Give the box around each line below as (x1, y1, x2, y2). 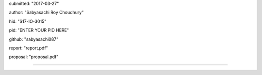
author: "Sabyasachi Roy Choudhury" (9, 10, 84, 15)
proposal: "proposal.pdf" (9, 54, 59, 60)
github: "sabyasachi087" (9, 36, 59, 42)
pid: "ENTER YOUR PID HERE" (9, 27, 69, 33)
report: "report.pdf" (9, 45, 48, 51)
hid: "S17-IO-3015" (9, 18, 47, 24)
